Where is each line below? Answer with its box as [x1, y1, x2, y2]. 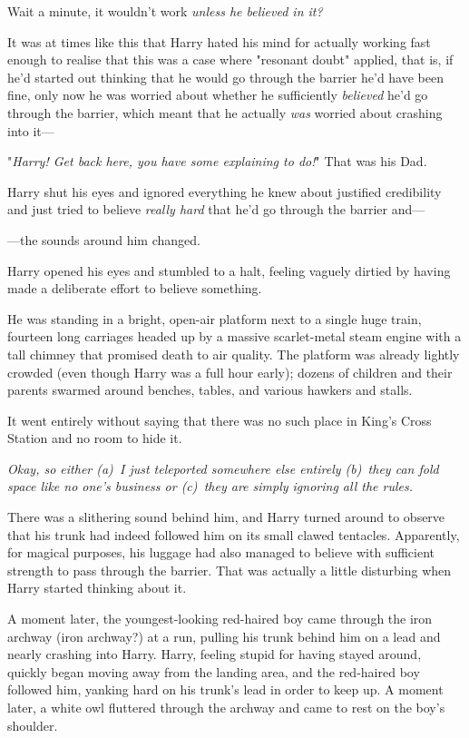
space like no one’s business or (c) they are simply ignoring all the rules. [7, 477, 413, 496]
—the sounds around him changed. [7, 230, 200, 249]
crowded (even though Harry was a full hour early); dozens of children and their [7, 362, 453, 381]
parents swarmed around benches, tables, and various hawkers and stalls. [7, 380, 413, 399]
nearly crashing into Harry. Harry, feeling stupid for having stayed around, [7, 645, 422, 664]
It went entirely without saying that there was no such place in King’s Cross [7, 410, 432, 429]
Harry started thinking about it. [7, 578, 187, 597]
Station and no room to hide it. [7, 428, 182, 448]
